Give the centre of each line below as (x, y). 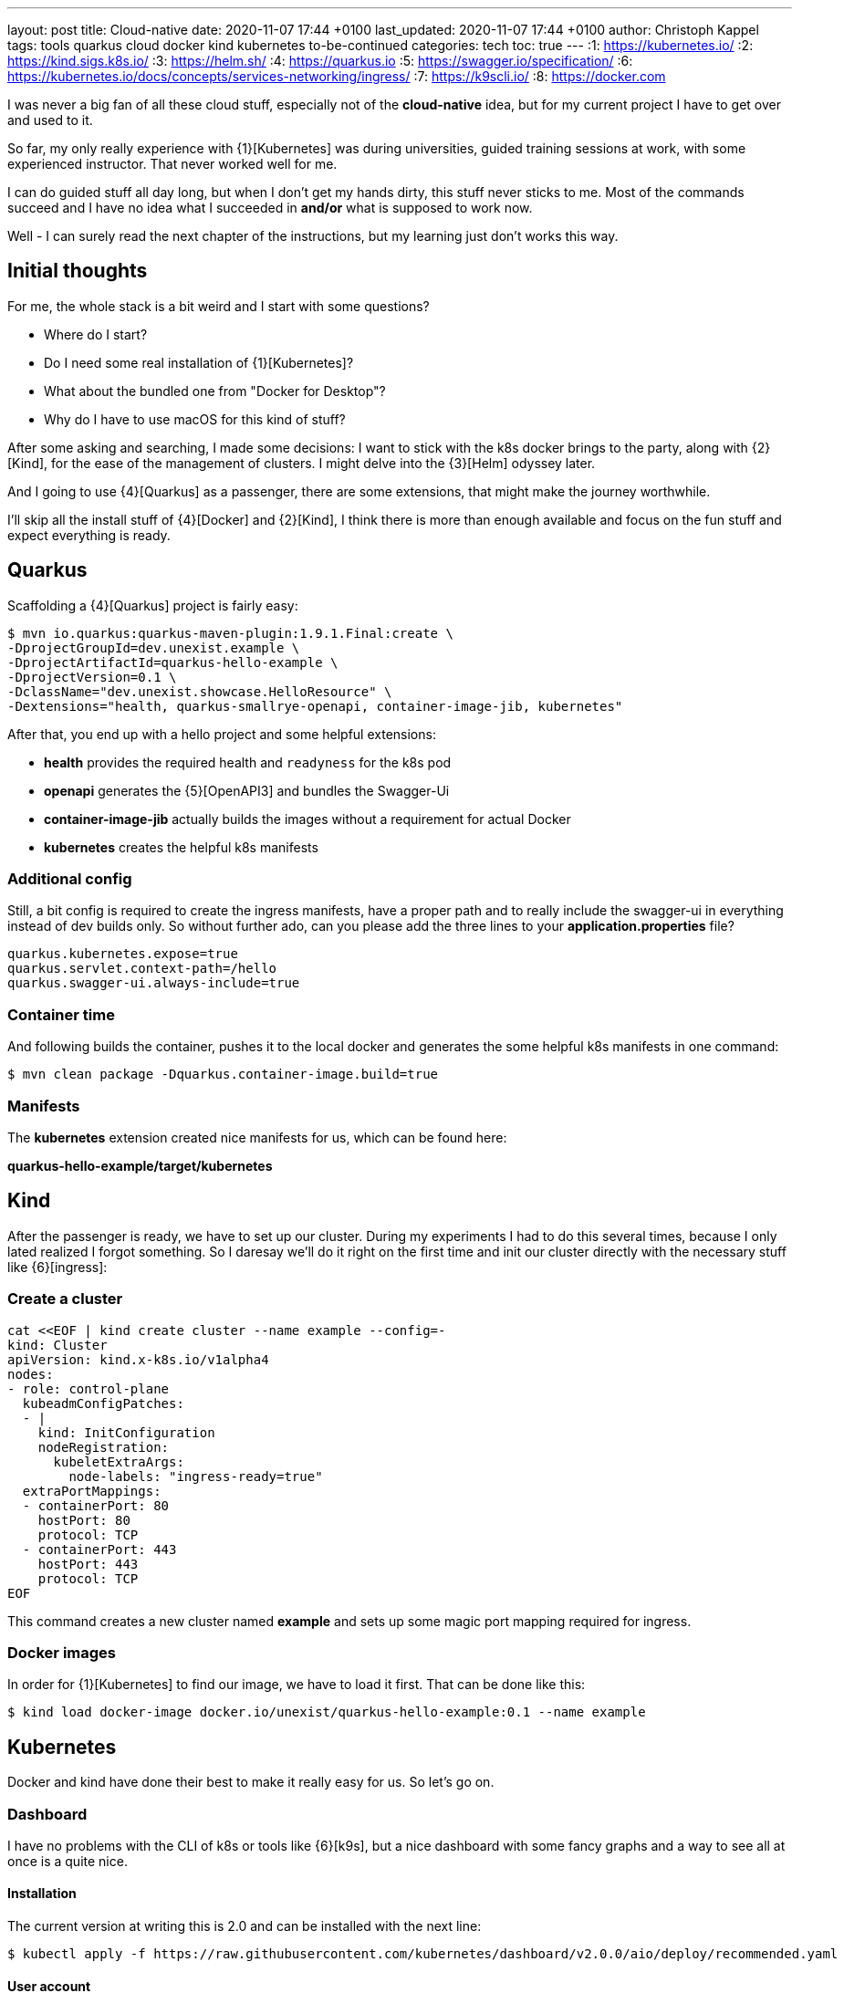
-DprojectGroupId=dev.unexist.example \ (154, 647)
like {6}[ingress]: (57, 1267)
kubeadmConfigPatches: (103, 1403)
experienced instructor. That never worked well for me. (172, 164)
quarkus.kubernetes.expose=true (123, 954)
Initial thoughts (78, 271)
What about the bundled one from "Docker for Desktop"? (215, 391)
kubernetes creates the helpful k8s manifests (181, 847)
